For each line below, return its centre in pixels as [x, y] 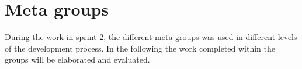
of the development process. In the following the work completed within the [140, 48]
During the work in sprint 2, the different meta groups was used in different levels [151, 37]
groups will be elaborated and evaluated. [77, 59]
